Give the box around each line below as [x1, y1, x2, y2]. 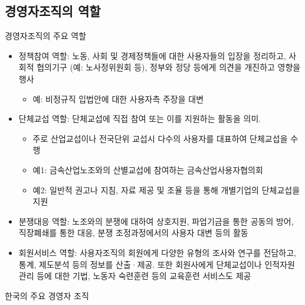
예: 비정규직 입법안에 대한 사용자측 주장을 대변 [32, 92, 204, 105]
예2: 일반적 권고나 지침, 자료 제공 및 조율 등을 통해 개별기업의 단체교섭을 [32, 183, 300, 196]
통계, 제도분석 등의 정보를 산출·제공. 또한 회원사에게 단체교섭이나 [18, 258, 262, 270]
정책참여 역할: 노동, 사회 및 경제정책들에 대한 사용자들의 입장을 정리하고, [18, 49, 286, 61]
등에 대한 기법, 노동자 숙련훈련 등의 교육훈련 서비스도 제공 [37, 270, 251, 282]
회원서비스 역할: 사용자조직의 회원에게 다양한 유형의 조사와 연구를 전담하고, [18, 246, 296, 258]
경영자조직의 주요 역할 [5, 30, 87, 42]
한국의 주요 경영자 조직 [5, 289, 89, 301]
